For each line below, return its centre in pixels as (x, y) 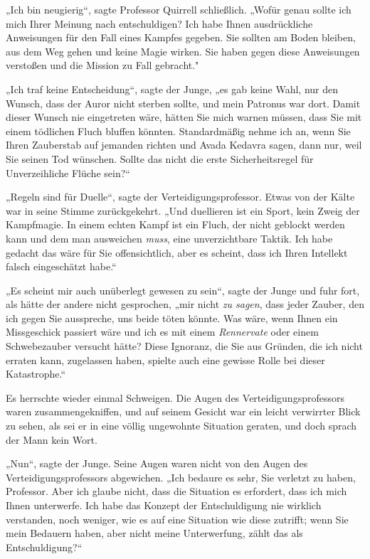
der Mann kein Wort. (52, 439)
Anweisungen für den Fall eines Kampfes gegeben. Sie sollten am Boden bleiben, (181, 37)
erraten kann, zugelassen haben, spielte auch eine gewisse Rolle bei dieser (165, 360)
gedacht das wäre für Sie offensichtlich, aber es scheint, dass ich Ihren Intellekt (177, 252)
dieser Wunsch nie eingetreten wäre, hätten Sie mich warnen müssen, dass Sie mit (184, 117)
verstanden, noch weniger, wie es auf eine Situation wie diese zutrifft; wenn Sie (177, 519)
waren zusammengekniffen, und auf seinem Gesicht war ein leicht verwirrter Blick (183, 411)
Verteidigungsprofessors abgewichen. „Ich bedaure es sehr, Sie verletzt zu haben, (181, 477)
